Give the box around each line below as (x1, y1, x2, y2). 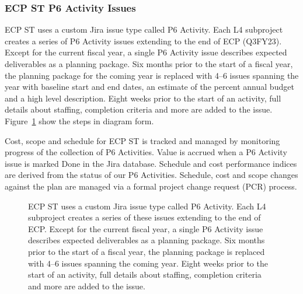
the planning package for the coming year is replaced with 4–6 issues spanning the (5, 69, 299, 81)
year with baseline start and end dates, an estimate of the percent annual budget (5, 80, 294, 93)
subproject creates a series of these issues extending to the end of (28, 211, 261, 223)
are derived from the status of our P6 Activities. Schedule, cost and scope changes (5, 169, 298, 181)
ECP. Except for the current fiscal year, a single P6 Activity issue (28, 222, 263, 235)
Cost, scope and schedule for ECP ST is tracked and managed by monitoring (5, 134, 280, 146)
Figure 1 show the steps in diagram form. (5, 114, 154, 127)
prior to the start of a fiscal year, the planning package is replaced (28, 245, 265, 257)
